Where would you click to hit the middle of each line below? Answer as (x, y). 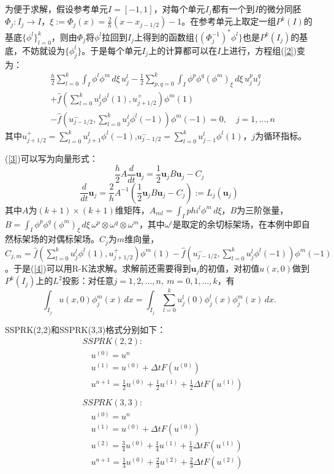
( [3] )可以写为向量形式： (51, 159)
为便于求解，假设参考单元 (56, 9)
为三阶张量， (263, 209)
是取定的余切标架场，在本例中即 (237, 224)
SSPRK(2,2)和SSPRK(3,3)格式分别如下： (85, 329)
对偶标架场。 (73, 239)
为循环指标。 (281, 135)
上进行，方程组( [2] (257, 50)
